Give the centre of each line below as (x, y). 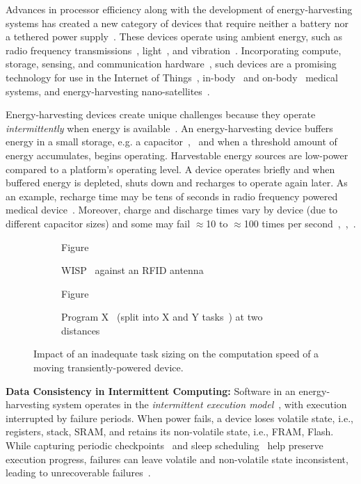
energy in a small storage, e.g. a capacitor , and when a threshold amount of (171, 142)
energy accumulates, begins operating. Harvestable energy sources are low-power (177, 155)
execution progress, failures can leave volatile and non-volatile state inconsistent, (177, 459)
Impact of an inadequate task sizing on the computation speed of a (176, 354)
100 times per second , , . (300, 223)
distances (81, 330)
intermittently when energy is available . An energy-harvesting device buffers (169, 128)
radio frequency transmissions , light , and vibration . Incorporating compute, (174, 50)
